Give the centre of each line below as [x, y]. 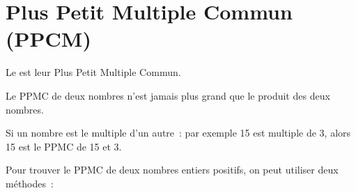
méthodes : [30, 183]
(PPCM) [48, 39]
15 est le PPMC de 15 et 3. [64, 146]
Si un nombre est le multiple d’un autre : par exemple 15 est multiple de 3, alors [178, 133]
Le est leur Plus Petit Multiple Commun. [93, 72]
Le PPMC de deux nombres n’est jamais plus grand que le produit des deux [168, 95]
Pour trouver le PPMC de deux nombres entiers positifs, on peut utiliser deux [172, 170]
